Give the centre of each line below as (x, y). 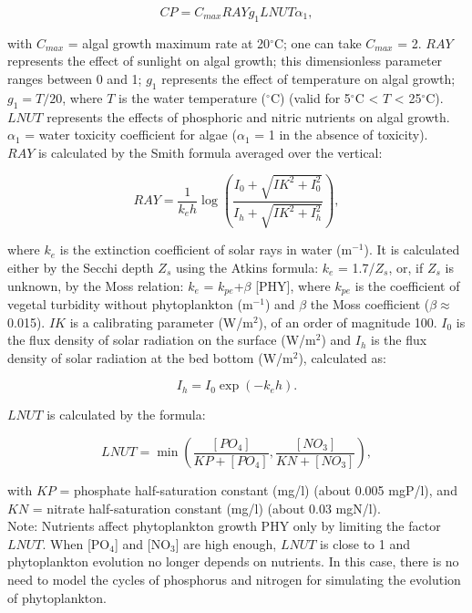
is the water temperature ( (193, 97)
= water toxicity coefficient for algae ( (131, 135)
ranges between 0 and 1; (75, 78)
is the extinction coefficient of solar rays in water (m (206, 249)
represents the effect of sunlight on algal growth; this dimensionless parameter (225, 61)
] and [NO (143, 543)
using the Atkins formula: (247, 267)
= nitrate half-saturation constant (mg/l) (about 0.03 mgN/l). (206, 508)
